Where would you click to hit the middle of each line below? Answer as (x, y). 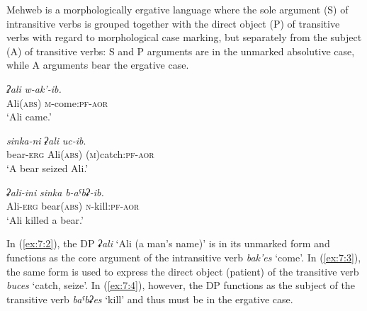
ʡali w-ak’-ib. (34, 88)
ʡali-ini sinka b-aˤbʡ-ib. (55, 192)
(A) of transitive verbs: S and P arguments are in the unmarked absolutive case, (181, 51)
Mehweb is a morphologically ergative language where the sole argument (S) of (177, 9)
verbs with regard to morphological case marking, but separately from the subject (184, 37)
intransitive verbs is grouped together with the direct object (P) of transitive (173, 23)
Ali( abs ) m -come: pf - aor (57, 102)
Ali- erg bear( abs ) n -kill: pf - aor (73, 206)
